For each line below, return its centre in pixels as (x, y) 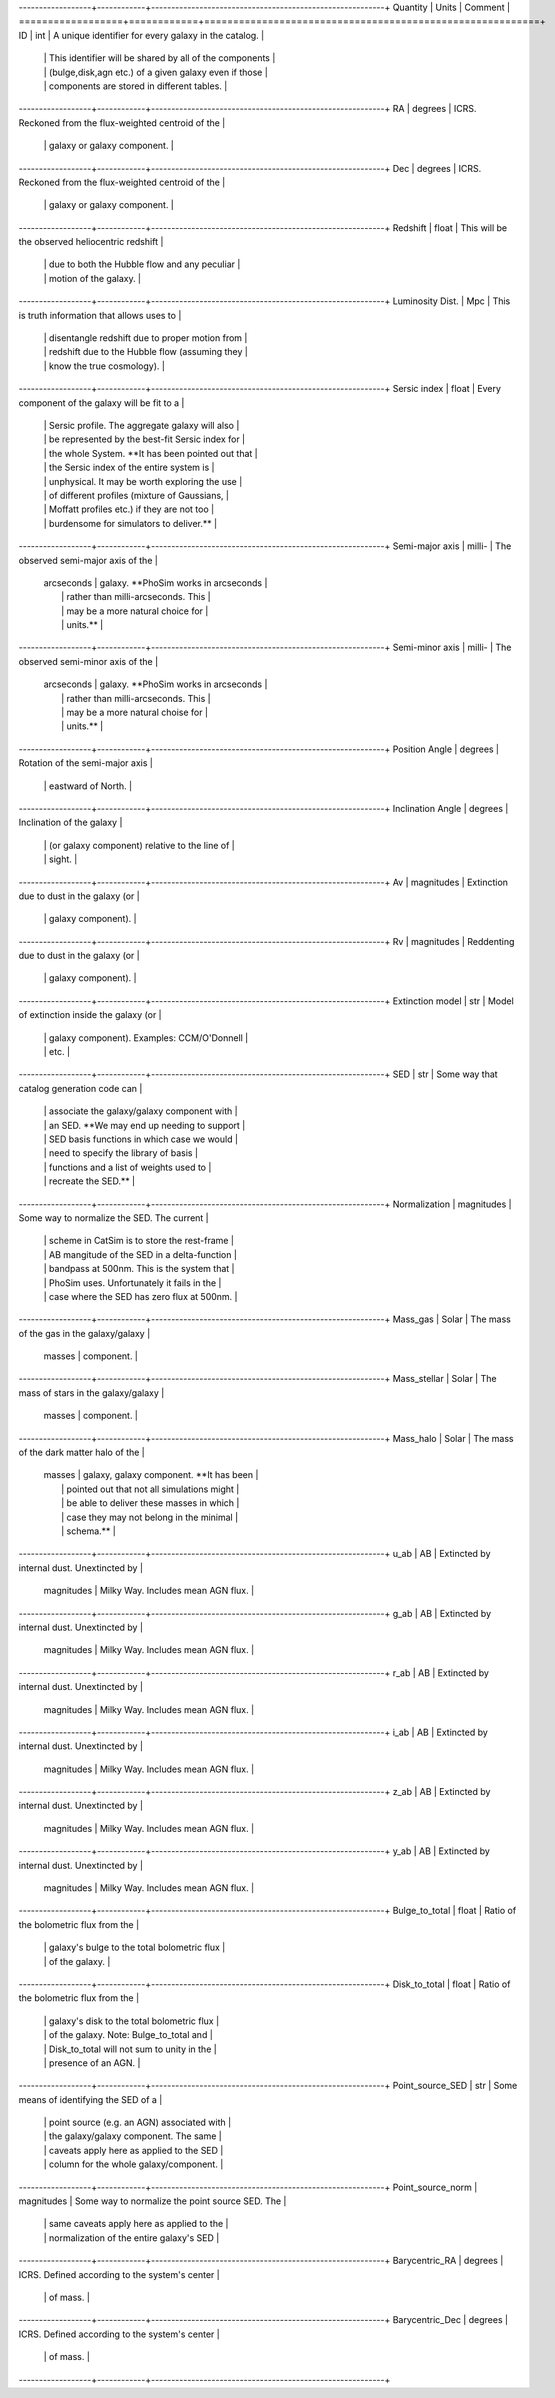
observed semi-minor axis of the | (88, 661)
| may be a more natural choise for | (135, 712)
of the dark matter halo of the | (81, 1452)
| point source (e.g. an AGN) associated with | (137, 2122)
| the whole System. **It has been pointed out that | (151, 453)
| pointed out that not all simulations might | (150, 1489)
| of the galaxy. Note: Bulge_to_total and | (128, 2035)
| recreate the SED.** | (89, 1181)
